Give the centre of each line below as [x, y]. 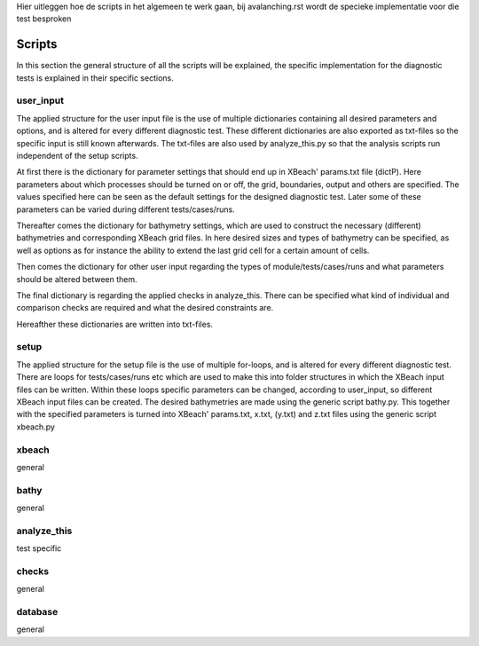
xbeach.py [35, 427]
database [37, 612]
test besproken [44, 19]
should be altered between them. [77, 279]
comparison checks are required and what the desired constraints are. [145, 308]
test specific [39, 548]
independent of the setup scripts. [77, 156]
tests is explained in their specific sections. [95, 78]
